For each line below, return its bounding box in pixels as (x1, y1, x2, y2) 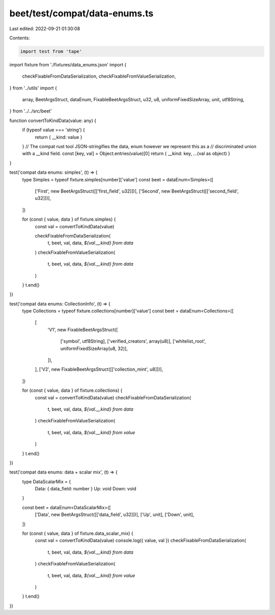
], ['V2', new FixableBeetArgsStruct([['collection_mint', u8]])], (35, 366, 163, 372)
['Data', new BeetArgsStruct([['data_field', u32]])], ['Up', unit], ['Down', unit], (35, 511, 195, 518)
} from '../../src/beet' (9, 108, 52, 114)
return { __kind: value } (35, 134, 82, 140)
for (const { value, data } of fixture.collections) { (22, 387, 123, 393)
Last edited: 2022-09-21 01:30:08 (9, 26, 80, 32)
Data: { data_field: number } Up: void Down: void (35, 486, 136, 492)
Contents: (9, 35, 30, 41)
